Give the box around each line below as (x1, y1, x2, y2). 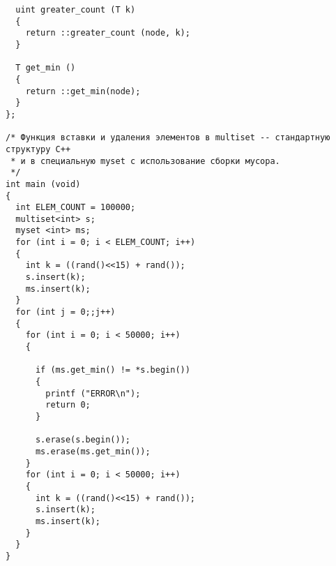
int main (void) (6, 179, 81, 189)
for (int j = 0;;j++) (15, 307, 116, 318)
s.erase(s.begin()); (35, 435, 130, 445)
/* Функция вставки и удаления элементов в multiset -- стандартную (6, 133, 330, 143)
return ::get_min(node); (25, 86, 141, 96)
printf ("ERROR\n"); (45, 388, 141, 399)
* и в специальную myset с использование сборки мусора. (10, 156, 280, 166)
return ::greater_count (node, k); (25, 28, 190, 38)
